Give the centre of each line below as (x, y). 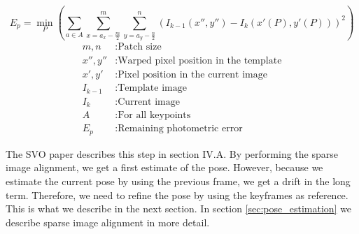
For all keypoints (154, 116)
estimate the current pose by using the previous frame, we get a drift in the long (178, 181)
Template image (152, 88)
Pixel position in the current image (192, 75)
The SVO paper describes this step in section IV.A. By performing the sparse (172, 153)
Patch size (140, 47)
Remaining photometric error (180, 129)
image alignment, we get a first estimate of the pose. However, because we (164, 167)
